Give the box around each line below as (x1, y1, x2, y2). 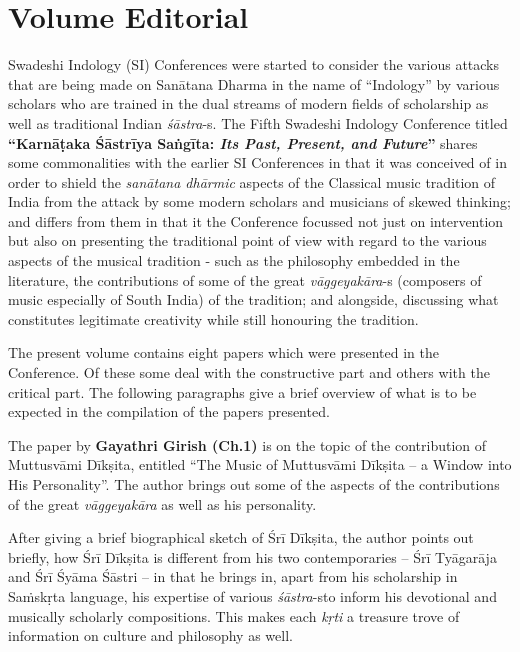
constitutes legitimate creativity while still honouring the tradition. (8, 308, 419, 329)
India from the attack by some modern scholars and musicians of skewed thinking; (8, 191, 512, 212)
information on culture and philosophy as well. (8, 625, 293, 646)
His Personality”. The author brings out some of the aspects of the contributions (8, 474, 500, 494)
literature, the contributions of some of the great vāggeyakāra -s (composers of (8, 269, 482, 290)
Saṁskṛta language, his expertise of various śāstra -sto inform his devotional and (8, 585, 497, 606)
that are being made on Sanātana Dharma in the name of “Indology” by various (8, 73, 500, 94)
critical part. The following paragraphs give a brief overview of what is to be (8, 381, 477, 402)
